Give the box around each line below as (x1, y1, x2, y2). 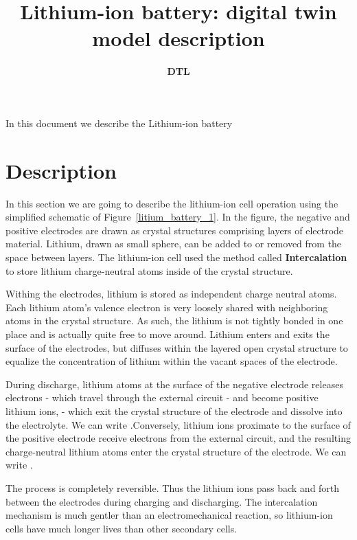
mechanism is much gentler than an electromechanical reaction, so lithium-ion (5, 508, 333, 522)
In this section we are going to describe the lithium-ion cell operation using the (5, 196, 338, 210)
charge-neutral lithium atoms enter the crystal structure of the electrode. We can (5, 444, 347, 458)
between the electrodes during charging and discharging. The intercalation (5, 494, 318, 508)
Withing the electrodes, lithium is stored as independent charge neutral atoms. (5, 286, 337, 301)
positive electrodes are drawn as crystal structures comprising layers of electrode (5, 223, 344, 237)
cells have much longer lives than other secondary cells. (5, 521, 238, 535)
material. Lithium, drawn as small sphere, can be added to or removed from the (5, 236, 342, 251)
